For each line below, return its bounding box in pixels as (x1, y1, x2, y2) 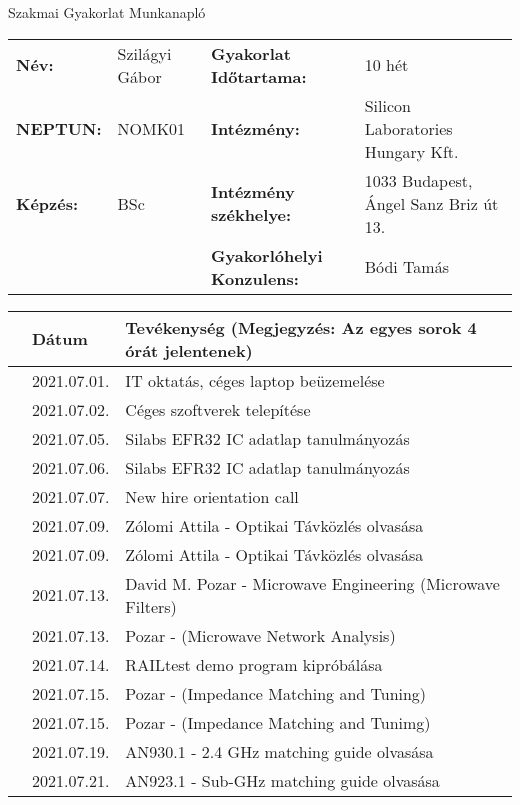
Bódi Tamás (364, 255, 449, 279)
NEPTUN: (16, 116, 102, 140)
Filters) (125, 594, 177, 618)
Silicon (364, 93, 411, 117)
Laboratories (364, 116, 453, 140)
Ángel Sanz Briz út (364, 191, 499, 215)
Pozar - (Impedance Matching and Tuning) (125, 681, 427, 705)
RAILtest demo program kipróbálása (125, 652, 383, 676)
